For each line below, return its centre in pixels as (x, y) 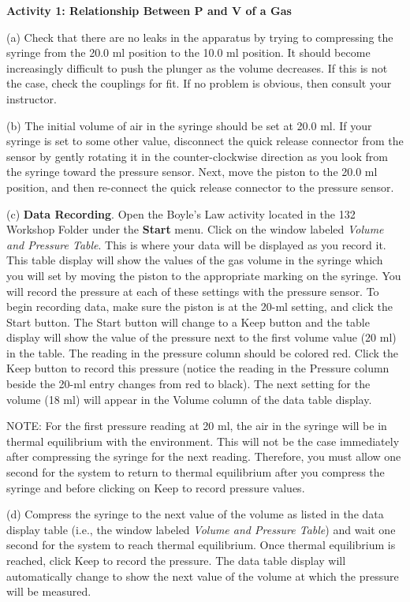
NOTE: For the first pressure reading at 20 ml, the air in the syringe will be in (197, 426)
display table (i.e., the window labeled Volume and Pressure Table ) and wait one (201, 529)
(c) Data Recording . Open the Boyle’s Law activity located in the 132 (181, 213)
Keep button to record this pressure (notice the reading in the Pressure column (198, 368)
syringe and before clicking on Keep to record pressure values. (156, 487)
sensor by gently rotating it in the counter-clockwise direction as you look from (197, 156)
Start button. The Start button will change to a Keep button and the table (188, 322)
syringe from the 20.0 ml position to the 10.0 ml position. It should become (188, 52)
